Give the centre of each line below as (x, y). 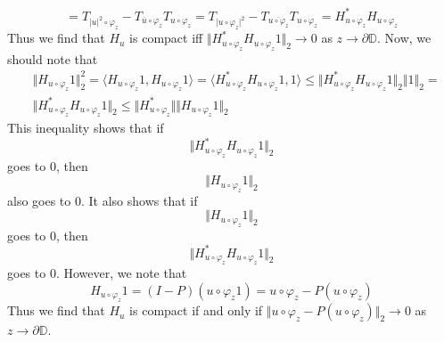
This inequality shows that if (86, 128)
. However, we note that (121, 273)
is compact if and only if (196, 310)
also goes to (39, 200)
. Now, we (404, 38)
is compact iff (166, 38)
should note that (53, 58)
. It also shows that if (139, 200)
